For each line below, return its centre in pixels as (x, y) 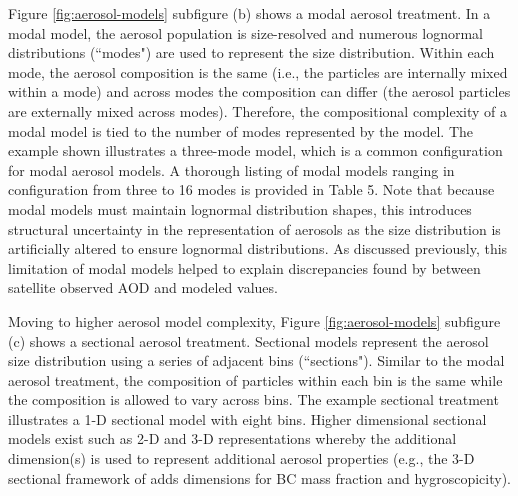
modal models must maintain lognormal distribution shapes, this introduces (240, 208)
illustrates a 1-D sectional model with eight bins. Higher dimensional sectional (247, 418)
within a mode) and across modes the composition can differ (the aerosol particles (259, 91)
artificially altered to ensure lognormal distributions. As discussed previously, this (258, 248)
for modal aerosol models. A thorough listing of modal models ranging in (231, 169)
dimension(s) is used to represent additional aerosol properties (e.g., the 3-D (241, 458)
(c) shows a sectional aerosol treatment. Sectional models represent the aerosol (248, 340)
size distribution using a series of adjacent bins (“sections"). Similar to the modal (256, 360)
